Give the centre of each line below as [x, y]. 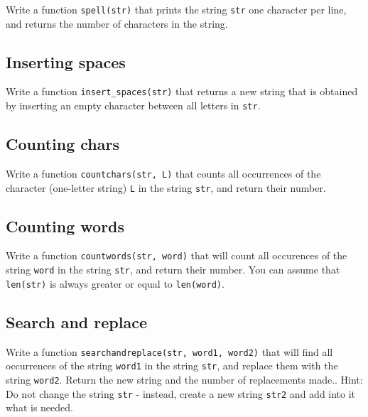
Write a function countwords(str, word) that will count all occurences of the [177, 255]
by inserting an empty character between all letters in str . [133, 105]
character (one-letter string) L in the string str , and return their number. [166, 187]
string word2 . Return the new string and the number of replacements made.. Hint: [184, 379]
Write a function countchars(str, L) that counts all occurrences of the [163, 173]
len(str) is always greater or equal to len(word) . [115, 283]
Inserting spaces [66, 61]
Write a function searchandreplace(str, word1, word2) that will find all [169, 351]
